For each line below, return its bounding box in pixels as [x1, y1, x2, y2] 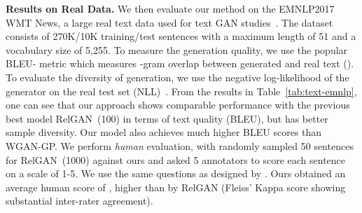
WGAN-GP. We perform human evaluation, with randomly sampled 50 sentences [6, 138, 354, 153]
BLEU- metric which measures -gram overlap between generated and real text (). [6, 56, 354, 71]
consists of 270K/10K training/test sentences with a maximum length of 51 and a [6, 29, 356, 43]
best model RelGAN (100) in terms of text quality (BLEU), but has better [6, 111, 328, 125]
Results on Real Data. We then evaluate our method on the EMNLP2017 [6, 1, 335, 15]
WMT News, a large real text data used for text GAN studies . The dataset [6, 15, 333, 29]
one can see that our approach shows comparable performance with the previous [6, 97, 350, 112]
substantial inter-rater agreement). [6, 193, 153, 208]
